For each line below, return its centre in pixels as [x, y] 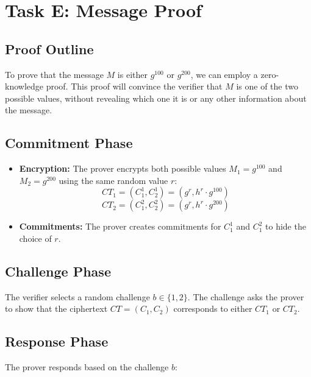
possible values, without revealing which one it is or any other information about [156, 98]
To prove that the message [54, 74]
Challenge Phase [58, 271]
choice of [35, 238]
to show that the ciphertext [56, 308]
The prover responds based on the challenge [87, 367]
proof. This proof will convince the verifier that [134, 86]
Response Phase [57, 341]
